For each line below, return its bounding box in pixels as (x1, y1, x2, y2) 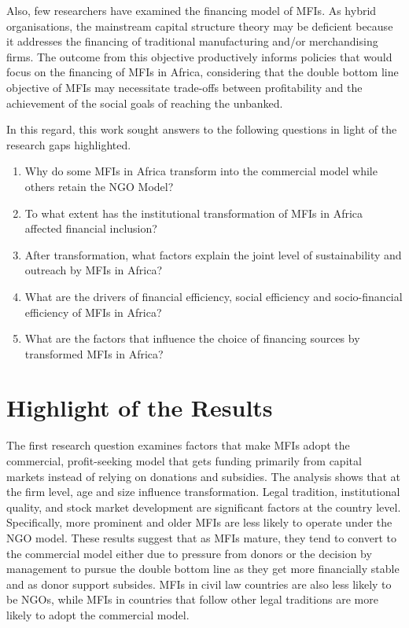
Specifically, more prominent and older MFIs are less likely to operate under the (6, 514, 392, 531)
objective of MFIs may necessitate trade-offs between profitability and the (6, 79, 363, 95)
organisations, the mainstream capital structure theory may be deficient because (6, 17, 393, 34)
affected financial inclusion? (24, 220, 157, 237)
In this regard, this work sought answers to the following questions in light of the (6, 121, 397, 138)
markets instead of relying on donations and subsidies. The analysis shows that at (6, 468, 400, 484)
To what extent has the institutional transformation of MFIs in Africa (24, 204, 363, 221)
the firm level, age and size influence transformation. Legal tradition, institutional (6, 483, 400, 500)
